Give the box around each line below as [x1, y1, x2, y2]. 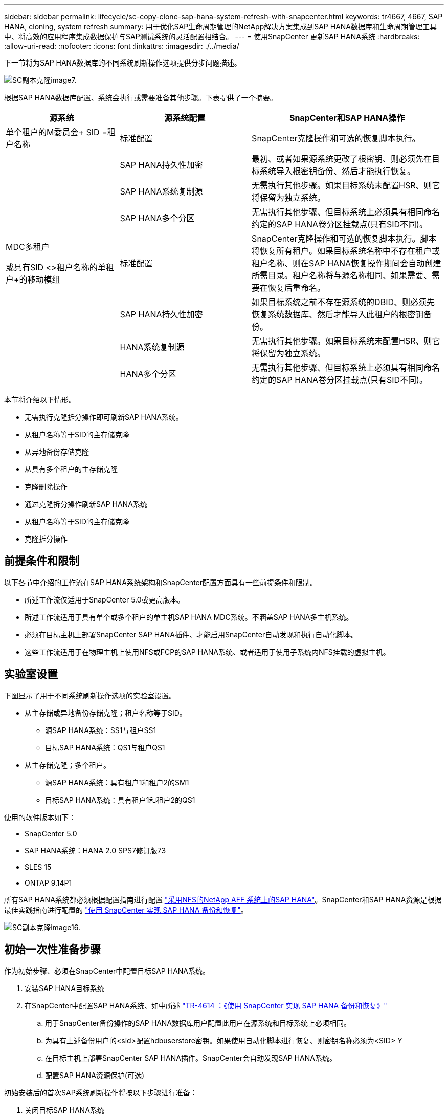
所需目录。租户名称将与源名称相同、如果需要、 [252, 270, 432, 281]
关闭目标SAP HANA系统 [25, 1105, 104, 1114]
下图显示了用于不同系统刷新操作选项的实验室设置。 [4, 691, 176, 700]
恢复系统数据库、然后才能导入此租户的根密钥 [252, 309, 424, 319]
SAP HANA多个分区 [120, 213, 195, 223]
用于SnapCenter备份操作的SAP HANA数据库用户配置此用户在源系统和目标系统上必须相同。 [45, 1018, 351, 1027]
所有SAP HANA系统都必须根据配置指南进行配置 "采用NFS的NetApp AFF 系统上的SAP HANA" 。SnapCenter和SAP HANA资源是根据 [4, 895, 442, 904]
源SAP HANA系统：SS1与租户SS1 [45, 725, 156, 735]
